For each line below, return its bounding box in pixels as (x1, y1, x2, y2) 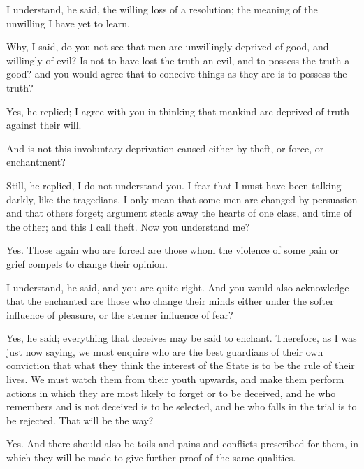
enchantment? (6, 154, 66, 169)
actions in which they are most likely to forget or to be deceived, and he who (6, 385, 336, 400)
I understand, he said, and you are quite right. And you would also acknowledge (6, 280, 349, 294)
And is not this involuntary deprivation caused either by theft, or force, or (6, 140, 324, 155)
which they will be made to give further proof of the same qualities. (6, 450, 296, 465)
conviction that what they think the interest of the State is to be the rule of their (6, 358, 355, 373)
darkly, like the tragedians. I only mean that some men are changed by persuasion (6, 192, 358, 206)
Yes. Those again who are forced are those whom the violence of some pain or (6, 243, 340, 257)
